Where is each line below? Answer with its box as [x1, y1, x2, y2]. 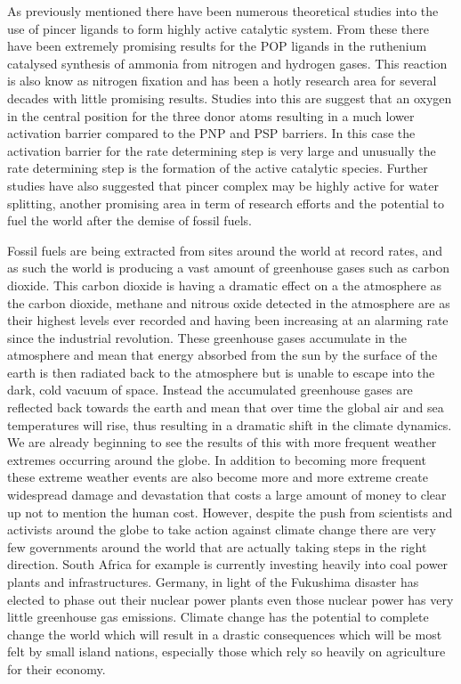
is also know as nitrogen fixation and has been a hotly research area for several [7, 71, 437, 90]
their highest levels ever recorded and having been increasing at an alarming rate [7, 311, 449, 330]
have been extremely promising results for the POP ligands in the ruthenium [7, 37, 427, 55]
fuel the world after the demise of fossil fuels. [7, 211, 252, 230]
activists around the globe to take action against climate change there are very [7, 520, 436, 539]
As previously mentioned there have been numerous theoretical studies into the [7, 2, 439, 20]
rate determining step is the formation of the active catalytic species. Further [7, 159, 428, 177]
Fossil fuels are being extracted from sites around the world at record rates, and [7, 240, 443, 259]
